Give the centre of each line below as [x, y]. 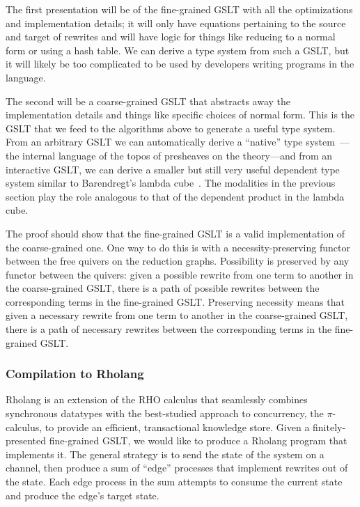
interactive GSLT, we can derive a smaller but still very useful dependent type [173, 169]
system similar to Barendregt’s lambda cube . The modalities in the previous [171, 183]
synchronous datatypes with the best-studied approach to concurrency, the [165, 413]
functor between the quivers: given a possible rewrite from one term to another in [180, 274]
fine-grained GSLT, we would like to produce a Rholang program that [198, 440]
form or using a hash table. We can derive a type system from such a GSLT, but [178, 50]
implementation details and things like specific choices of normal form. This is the [180, 115]
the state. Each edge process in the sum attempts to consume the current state [174, 482]
